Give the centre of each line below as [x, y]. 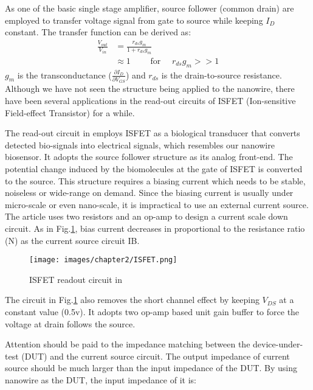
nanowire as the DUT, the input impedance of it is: [101, 379]
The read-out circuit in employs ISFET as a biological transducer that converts [153, 133]
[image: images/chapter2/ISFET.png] [103, 260]
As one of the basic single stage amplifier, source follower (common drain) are [150, 8]
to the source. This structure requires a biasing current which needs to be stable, [155, 180]
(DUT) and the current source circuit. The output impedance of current [156, 356]
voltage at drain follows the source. [70, 323]
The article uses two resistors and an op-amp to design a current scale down [146, 216]
